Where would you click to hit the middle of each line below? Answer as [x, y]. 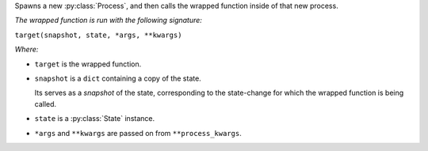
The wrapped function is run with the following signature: [108, 21]
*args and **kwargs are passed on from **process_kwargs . [138, 133]
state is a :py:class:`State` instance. [95, 119]
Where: [27, 49]
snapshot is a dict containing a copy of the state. [118, 78]
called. [46, 104]
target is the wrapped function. [88, 64]
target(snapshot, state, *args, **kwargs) [98, 35]
